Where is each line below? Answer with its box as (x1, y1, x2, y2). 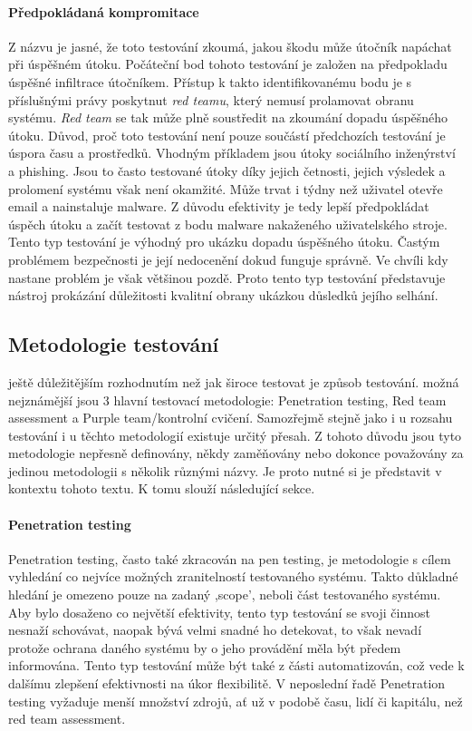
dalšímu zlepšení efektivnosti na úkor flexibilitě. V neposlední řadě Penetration (8, 674, 446, 693)
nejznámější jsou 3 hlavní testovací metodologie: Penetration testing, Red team (8, 390, 447, 409)
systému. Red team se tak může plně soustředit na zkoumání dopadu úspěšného (8, 108, 448, 127)
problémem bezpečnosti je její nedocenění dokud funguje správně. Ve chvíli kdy (8, 249, 448, 268)
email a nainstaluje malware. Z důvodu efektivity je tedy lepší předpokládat (8, 197, 429, 216)
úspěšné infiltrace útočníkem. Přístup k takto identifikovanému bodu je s (8, 72, 412, 91)
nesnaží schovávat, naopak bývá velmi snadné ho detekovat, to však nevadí (8, 620, 422, 639)
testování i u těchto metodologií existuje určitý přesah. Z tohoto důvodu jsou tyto (8, 425, 462, 444)
